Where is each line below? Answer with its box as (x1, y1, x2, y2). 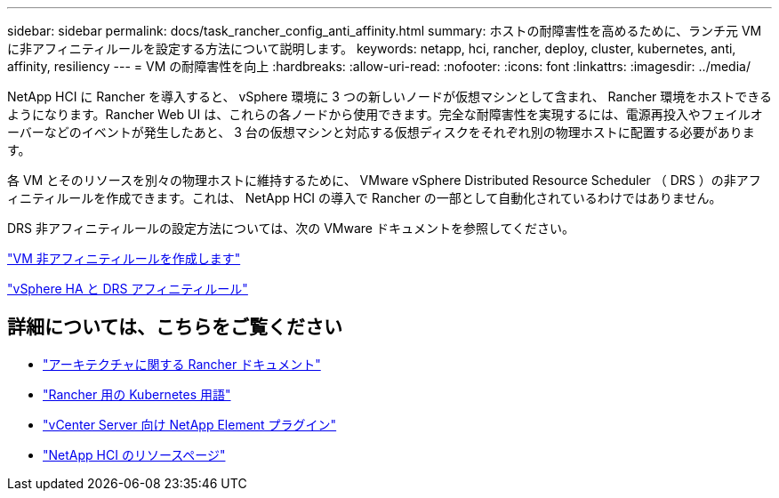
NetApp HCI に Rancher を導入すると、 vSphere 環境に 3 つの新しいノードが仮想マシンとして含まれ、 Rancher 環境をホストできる (7, 89, 773, 104)
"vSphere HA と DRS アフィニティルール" (7, 281, 248, 296)
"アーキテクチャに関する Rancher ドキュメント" (43, 356, 321, 372)
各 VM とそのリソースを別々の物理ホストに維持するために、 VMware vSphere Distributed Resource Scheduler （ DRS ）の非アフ (7, 173, 761, 188)
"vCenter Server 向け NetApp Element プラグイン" (43, 416, 337, 432)
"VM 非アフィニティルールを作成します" (7, 251, 241, 266)
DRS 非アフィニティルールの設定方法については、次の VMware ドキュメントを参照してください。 (7, 221, 575, 236)
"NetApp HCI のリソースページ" (43, 446, 226, 462)
